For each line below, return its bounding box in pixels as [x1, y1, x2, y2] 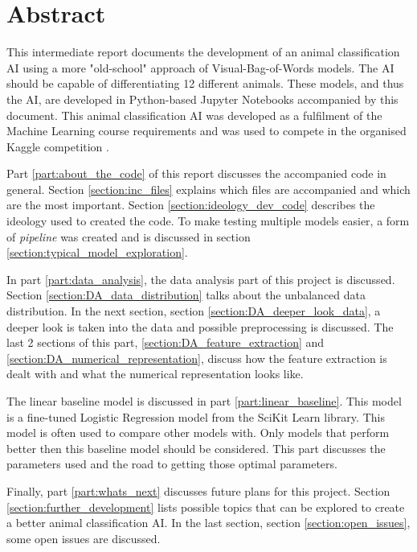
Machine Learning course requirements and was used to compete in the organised [6, 122, 407, 139]
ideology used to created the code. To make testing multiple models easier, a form [6, 212, 410, 229]
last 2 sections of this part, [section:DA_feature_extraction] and [6, 334, 325, 351]
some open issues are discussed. [6, 529, 161, 546]
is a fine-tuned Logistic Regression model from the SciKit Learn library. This [6, 408, 385, 425]
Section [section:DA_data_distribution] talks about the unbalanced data [6, 286, 366, 303]
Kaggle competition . [6, 138, 109, 154]
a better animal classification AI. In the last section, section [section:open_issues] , [6, 514, 411, 531]
